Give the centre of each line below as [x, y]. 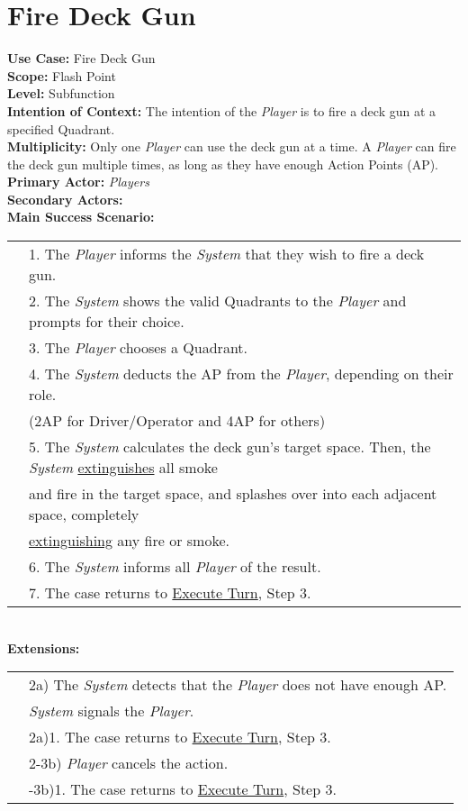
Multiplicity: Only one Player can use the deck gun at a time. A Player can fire [232, 146]
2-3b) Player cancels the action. [129, 763]
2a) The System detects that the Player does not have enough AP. [238, 685]
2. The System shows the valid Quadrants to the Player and [218, 301]
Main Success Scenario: [81, 217]
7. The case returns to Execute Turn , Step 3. [170, 593]
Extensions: [44, 647]
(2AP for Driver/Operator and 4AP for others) [177, 421]
